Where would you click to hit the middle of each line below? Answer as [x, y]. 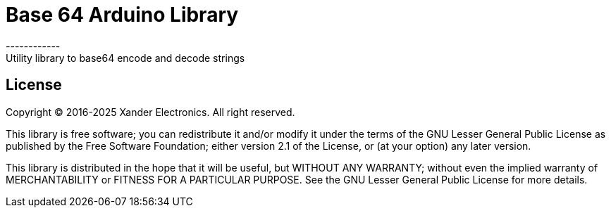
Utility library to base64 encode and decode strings [125, 58]
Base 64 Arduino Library [122, 15]
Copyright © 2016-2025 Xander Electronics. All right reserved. [150, 112]
